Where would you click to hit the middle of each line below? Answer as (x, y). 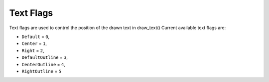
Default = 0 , (36, 37)
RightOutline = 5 (42, 71)
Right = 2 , (33, 50)
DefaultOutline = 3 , (45, 57)
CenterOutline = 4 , (44, 64)
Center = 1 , (34, 43)
